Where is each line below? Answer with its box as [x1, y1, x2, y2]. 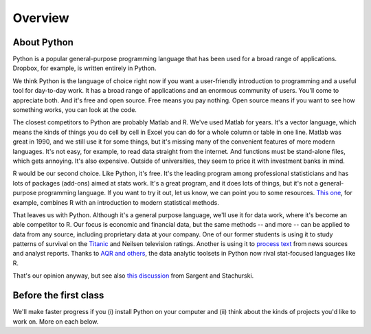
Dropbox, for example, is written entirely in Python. [12, 64, 157, 72]
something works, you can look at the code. [12, 106, 137, 114]
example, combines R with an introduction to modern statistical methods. [12, 198, 219, 206]
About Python [12, 36, 74, 48]
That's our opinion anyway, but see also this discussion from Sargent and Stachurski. [12, 271, 254, 280]
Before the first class [12, 289, 104, 302]
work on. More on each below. [12, 317, 99, 326]
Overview [12, 10, 69, 25]
